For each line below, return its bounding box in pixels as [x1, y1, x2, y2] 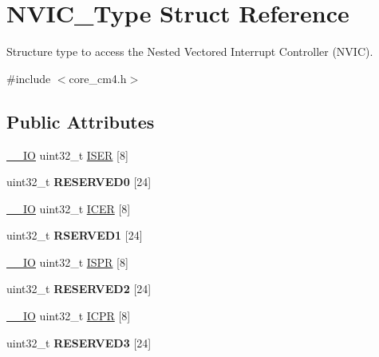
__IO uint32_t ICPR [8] [6, 307, 131, 324]
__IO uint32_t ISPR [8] [6, 253, 128, 270]
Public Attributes [6, 109, 155, 133]
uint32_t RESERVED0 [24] [6, 173, 152, 190]
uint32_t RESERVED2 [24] [6, 280, 152, 297]
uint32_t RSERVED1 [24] [6, 227, 143, 244]
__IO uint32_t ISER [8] [6, 146, 128, 163]
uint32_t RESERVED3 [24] [6, 334, 152, 351]
